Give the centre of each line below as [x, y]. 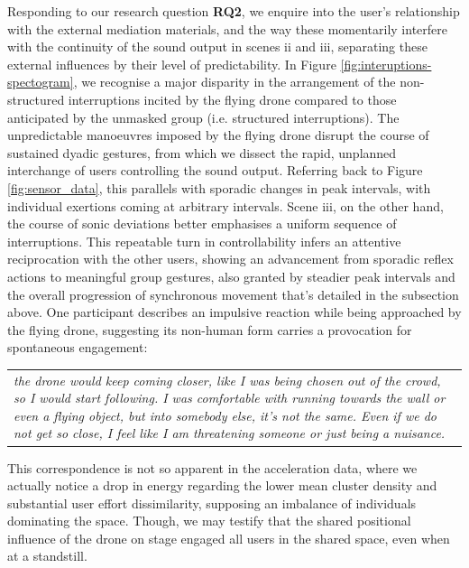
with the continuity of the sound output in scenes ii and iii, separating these [217, 47]
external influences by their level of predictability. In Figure [172, 64]
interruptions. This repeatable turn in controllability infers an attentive [204, 241]
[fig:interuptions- [386, 64]
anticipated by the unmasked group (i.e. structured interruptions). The [203, 117]
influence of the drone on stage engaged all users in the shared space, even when [229, 538]
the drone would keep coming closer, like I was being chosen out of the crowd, [227, 380]
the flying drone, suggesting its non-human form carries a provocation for [210, 329]
